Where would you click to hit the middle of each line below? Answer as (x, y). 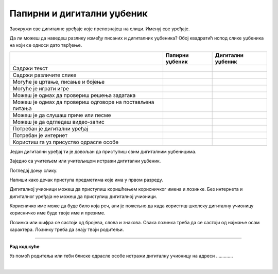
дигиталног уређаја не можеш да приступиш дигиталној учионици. (83, 196)
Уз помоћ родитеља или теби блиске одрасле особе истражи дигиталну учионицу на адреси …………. (121, 256)
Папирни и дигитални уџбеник (79, 13)
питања (22, 108)
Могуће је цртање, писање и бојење (59, 82)
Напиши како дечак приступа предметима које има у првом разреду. (86, 180)
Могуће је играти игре (41, 88)
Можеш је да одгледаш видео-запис (59, 122)
